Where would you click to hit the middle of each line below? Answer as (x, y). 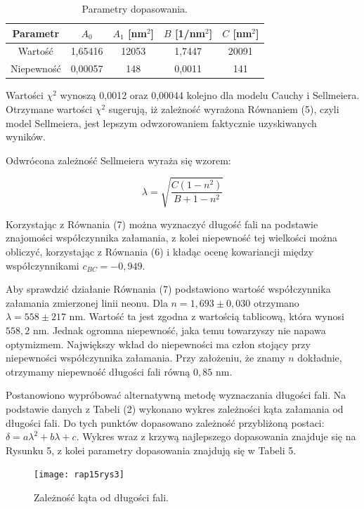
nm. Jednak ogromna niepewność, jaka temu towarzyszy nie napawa (179, 330)
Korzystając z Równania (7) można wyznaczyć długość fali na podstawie (162, 224)
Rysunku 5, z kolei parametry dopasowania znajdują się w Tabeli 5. (151, 450)
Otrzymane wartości (49, 108)
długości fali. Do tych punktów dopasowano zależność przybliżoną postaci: (165, 422)
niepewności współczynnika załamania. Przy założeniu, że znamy (145, 358)
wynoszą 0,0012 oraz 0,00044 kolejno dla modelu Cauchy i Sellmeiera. (210, 95)
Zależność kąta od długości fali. (101, 497)
